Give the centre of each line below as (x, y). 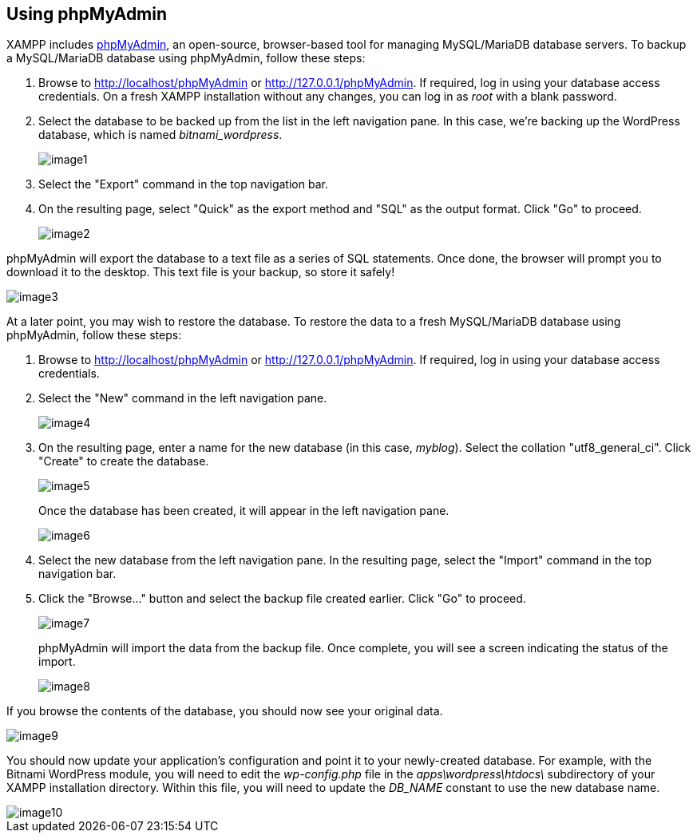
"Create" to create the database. (124, 461)
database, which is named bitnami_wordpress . (160, 135)
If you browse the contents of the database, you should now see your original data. (225, 711)
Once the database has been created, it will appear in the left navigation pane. (244, 511)
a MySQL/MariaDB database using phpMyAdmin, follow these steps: (186, 58)
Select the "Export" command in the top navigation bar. (183, 184)
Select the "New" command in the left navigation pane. (183, 398)
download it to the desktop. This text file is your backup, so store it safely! (201, 272)
